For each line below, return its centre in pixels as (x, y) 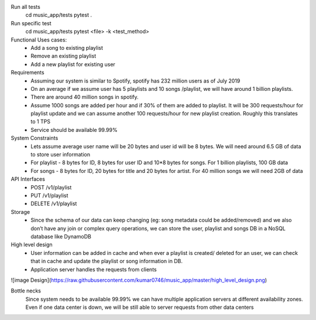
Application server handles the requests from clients (94, 269)
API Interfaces (28, 179)
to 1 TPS (41, 122)
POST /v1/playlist (51, 187)
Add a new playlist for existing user (73, 64)
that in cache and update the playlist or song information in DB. (107, 261)
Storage (20, 212)
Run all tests (25, 7)
